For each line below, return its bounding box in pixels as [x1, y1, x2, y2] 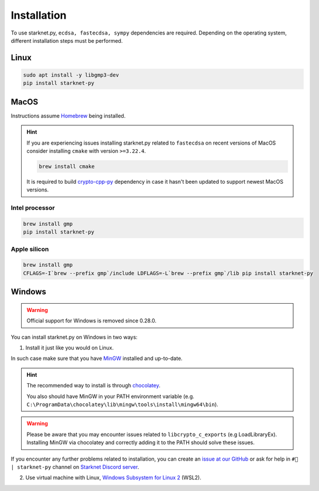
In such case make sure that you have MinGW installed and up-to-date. [11, 355, 183, 362]
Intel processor [11, 204, 55, 212]
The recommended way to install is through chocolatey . [26, 382, 161, 389]
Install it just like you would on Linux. [25, 344, 114, 351]
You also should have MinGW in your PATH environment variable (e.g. [26, 393, 194, 400]
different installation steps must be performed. [11, 37, 123, 44]
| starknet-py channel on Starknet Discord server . [11, 463, 139, 471]
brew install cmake [39, 163, 95, 170]
